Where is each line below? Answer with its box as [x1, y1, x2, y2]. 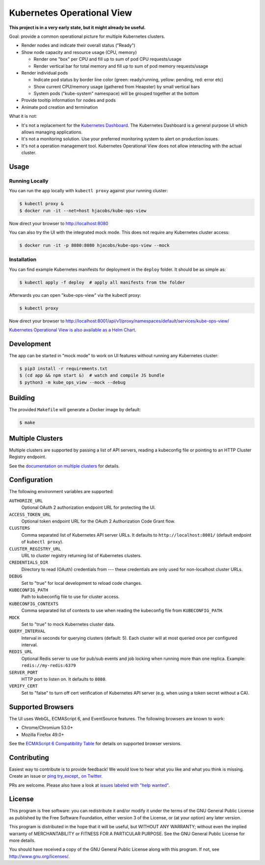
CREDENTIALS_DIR [9, 560, 49, 565]
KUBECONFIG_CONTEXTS [9, 601, 59, 606]
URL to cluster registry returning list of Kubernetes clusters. [21, 552, 142, 558]
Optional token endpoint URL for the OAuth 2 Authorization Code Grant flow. [21, 518, 175, 524]
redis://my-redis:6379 [21, 663, 76, 668]
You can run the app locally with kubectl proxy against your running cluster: [9, 188, 168, 194]
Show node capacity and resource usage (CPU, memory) [21, 49, 137, 55]
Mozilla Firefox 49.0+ [21, 732, 64, 737]
